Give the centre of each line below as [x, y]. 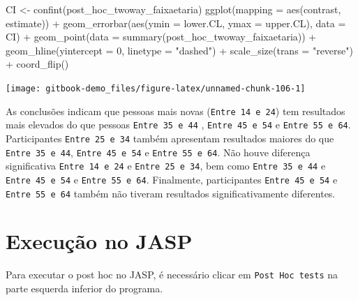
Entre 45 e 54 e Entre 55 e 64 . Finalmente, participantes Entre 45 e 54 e [172, 179]
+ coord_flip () [37, 64]
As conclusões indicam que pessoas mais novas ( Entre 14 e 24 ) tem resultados [176, 111]
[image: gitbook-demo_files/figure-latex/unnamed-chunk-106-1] [156, 88]
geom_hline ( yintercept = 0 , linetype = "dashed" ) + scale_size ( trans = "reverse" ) [179, 50]
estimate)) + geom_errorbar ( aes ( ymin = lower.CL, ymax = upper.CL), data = [176, 23]
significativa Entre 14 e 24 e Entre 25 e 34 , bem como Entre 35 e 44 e [166, 166]
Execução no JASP [99, 241]
